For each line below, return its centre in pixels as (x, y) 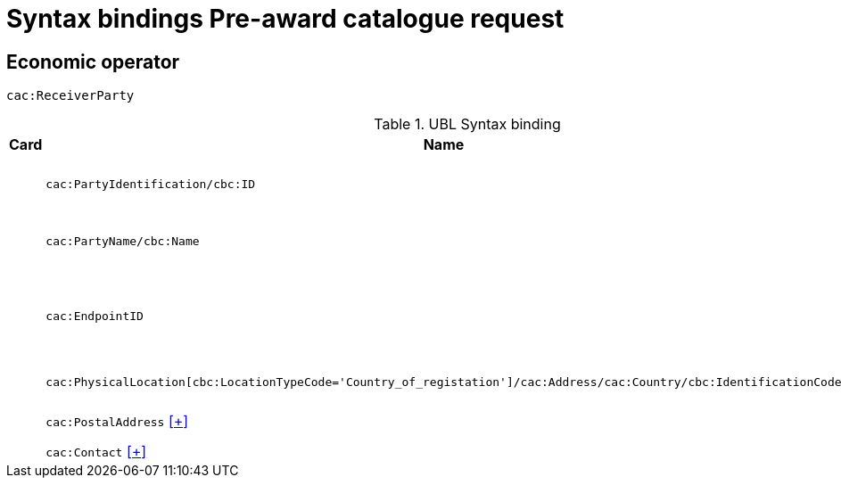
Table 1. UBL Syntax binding (467, 124)
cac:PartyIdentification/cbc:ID (151, 184)
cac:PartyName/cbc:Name (123, 241)
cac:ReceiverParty (70, 96)
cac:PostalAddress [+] (117, 421)
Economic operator (93, 62)
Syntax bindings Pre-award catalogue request (285, 19)
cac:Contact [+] (96, 452)
